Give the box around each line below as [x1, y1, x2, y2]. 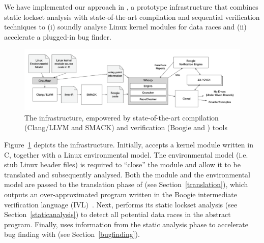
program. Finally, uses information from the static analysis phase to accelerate [4, 219, 248, 229]
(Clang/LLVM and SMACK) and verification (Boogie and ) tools [24, 122, 227, 133]
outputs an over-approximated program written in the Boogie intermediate [4, 189, 237, 200]
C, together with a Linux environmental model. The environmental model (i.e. [4, 149, 248, 160]
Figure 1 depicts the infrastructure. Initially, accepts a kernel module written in [4, 139, 253, 150]
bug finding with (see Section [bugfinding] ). [4, 229, 140, 239]
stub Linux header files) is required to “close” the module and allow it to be [4, 159, 241, 170]
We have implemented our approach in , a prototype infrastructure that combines [4, 2, 258, 12]
